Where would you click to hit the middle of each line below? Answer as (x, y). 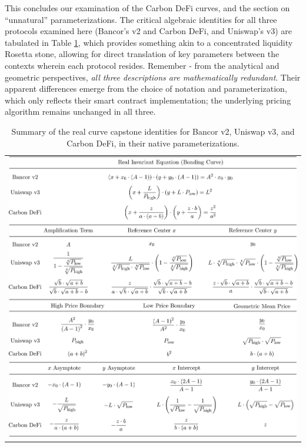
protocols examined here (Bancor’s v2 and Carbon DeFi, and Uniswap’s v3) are (148, 31)
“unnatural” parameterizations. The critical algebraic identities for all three (141, 19)
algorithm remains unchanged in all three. (80, 111)
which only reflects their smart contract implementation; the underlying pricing (148, 100)
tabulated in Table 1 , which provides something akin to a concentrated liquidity (149, 42)
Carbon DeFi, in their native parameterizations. (153, 143)
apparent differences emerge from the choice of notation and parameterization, (146, 89)
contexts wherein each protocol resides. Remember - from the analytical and (142, 65)
